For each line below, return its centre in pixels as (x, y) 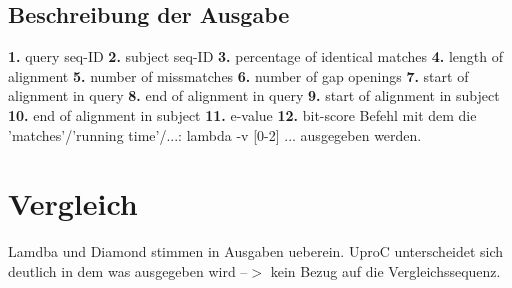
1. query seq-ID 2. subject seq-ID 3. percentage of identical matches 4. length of (255, 56)
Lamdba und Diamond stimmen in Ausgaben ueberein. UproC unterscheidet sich (256, 251)
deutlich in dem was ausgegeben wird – (128, 270)
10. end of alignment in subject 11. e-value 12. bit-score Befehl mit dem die (242, 114)
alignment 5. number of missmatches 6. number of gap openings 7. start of (238, 75)
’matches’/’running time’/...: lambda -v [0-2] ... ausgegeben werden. (215, 134)
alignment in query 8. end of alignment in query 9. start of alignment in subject (254, 95)
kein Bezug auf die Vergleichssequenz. (385, 270)
